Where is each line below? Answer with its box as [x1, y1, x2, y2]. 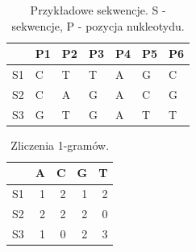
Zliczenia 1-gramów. [10, 136, 110, 153]
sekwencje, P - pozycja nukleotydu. [11, 17, 185, 34]
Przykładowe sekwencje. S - [30, 2, 166, 18]
